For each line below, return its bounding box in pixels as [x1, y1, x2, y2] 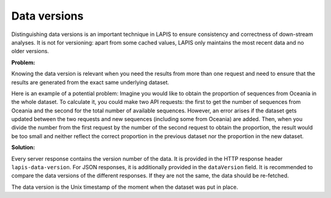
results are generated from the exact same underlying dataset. [11, 78, 170, 86]
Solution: [11, 144, 36, 151]
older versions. [11, 48, 49, 55]
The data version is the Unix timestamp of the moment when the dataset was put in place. [11, 183, 238, 191]
